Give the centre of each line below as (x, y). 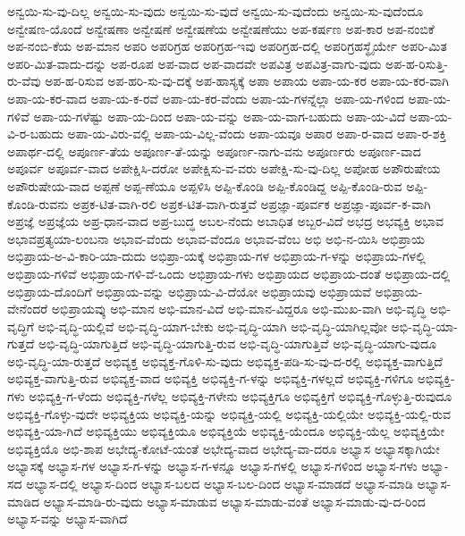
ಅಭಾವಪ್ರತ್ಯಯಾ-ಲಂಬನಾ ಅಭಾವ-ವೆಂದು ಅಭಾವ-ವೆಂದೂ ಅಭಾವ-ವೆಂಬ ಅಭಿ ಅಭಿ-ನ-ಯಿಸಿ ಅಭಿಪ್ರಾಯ (216, 238)
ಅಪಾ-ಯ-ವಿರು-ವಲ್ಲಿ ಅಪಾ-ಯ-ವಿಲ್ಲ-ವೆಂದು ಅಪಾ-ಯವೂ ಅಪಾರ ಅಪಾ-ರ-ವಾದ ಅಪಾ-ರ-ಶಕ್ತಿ (257, 134)
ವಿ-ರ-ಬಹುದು (35, 134)
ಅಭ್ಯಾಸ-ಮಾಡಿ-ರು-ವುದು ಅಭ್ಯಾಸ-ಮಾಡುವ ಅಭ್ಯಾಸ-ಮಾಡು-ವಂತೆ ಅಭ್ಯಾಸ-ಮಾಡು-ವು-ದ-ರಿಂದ (234, 501)
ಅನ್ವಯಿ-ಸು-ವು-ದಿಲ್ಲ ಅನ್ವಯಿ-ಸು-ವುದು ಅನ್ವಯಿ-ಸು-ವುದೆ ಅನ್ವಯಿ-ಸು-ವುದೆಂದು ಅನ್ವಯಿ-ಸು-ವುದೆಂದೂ (216, 11)
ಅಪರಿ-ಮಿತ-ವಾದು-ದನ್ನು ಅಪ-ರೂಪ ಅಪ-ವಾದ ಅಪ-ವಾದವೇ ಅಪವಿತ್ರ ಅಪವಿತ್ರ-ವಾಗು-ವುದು (194, 63)
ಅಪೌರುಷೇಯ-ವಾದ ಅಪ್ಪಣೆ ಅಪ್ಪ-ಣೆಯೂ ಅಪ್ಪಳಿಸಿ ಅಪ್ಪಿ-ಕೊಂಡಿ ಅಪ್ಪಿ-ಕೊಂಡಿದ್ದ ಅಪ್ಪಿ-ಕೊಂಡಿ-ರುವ (205, 185)
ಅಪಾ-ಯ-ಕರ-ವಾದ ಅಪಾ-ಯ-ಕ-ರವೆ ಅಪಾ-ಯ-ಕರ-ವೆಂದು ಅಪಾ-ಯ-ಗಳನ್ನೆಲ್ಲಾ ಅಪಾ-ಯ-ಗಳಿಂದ (206, 98)
